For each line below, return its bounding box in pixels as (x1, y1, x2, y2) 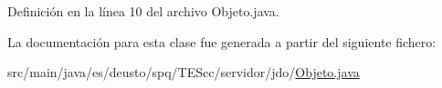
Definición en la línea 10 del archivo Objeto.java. (7, 2, 279, 20)
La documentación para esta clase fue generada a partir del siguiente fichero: (7, 32, 437, 51)
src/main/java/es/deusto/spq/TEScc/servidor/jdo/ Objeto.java (7, 63, 360, 82)
